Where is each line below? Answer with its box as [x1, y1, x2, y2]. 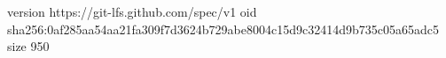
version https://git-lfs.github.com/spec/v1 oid [7, 3, 257, 20]
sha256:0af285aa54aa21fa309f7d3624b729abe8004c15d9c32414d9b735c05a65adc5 [7, 19, 440, 38]
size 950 [7, 37, 50, 55]
